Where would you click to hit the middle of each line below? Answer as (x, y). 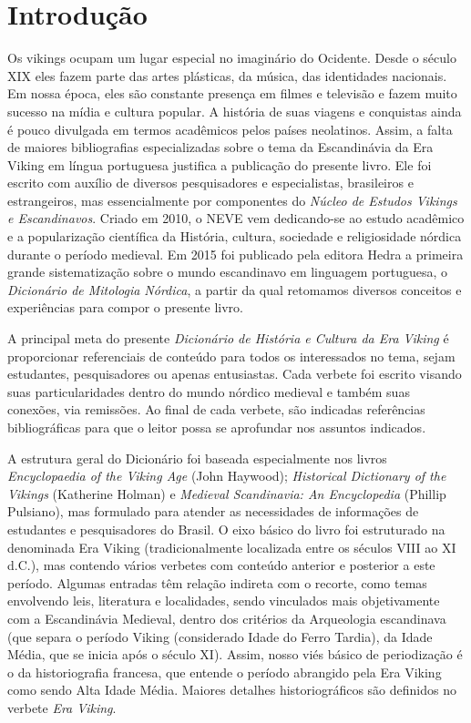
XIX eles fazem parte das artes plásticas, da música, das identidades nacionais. (227, 75)
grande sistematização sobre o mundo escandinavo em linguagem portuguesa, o (228, 272)
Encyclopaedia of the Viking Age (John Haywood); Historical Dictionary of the (227, 476)
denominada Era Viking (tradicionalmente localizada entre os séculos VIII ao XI (232, 547)
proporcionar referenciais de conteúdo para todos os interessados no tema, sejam (231, 356)
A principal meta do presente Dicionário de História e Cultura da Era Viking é (228, 338)
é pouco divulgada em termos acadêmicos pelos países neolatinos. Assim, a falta (230, 129)
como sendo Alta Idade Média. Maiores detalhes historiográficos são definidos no (232, 690)
